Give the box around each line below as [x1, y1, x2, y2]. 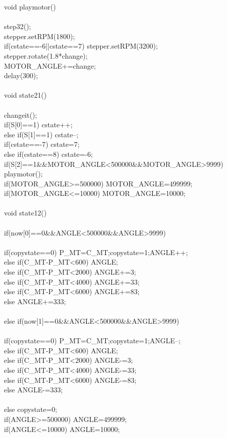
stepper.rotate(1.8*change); [4, 50, 88, 61]
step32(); [4, 21, 31, 32]
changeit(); [4, 109, 37, 120]
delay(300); [4, 70, 38, 81]
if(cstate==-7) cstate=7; [4, 139, 80, 149]
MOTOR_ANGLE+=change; [4, 60, 96, 71]
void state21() [4, 90, 47, 100]
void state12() [4, 207, 47, 218]
